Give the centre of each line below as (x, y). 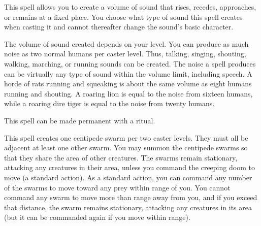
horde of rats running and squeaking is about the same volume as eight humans (128, 84)
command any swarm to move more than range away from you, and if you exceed (131, 197)
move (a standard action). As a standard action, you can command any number (128, 177)
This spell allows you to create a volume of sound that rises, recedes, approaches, (130, 7)
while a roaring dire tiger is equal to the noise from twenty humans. (109, 103)
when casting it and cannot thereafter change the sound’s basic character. (119, 27)
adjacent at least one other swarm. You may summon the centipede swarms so (126, 148)
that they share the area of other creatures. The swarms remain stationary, (121, 157)
